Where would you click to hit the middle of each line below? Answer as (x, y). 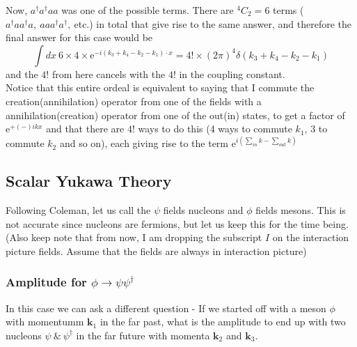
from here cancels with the (109, 74)
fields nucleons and (203, 210)
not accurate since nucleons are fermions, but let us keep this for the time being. (177, 223)
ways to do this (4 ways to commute (215, 129)
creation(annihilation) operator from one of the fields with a (134, 101)
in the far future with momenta (143, 335)
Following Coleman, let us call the (78, 210)
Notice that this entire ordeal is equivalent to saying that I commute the (160, 87)
